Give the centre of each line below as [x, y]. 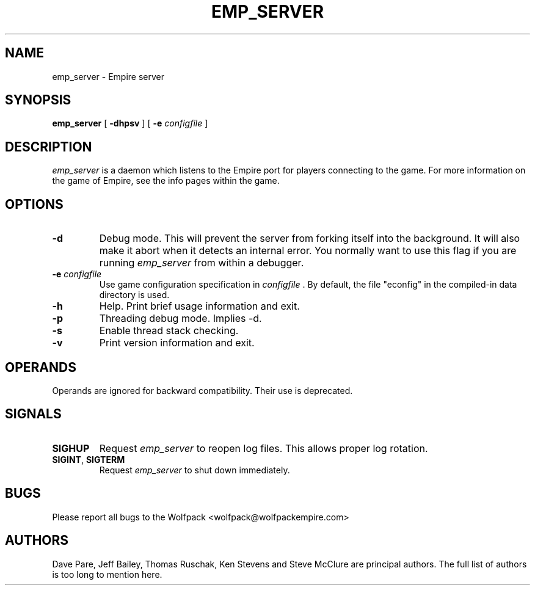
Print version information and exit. [177, 343]
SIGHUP [71, 448]
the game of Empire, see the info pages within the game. [166, 181]
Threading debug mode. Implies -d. [180, 319]
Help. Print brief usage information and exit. [199, 306]
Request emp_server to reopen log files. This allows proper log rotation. [264, 448]
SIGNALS [33, 414]
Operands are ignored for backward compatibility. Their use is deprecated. [202, 390]
